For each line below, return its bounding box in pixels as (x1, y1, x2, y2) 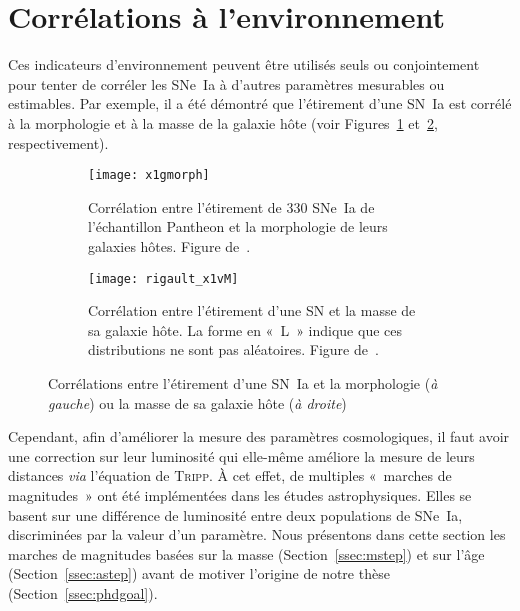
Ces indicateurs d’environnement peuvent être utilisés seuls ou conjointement (8, 54, 480, 75)
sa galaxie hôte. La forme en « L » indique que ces (88, 319, 403, 340)
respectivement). (8, 132, 109, 153)
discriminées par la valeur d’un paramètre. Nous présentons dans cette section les (8, 524, 506, 545)
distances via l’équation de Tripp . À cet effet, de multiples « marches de (8, 465, 452, 486)
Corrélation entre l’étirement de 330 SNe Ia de (88, 196, 375, 217)
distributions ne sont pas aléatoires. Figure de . (88, 339, 379, 360)
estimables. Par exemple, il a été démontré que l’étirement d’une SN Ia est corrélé (8, 93, 512, 114)
